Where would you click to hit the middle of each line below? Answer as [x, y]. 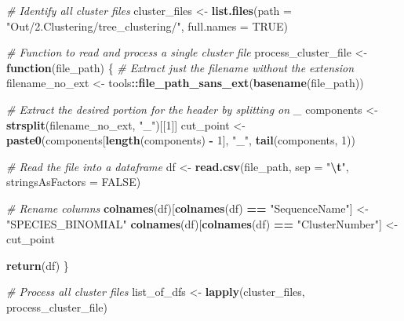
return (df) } [38, 265]
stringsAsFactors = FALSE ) [74, 182]
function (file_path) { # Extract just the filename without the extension [180, 67]
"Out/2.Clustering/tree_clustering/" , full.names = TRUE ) [147, 26]
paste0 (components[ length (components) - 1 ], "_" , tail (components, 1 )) [181, 140]
